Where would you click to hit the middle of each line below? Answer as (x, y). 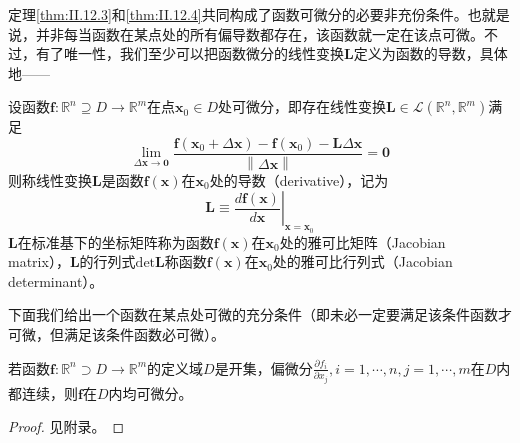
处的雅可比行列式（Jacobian (362, 261)
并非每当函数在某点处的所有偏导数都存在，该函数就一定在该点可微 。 (259, 33)
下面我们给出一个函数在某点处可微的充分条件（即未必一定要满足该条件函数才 (260, 314)
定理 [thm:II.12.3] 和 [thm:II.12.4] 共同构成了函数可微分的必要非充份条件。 (238, 14)
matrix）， (39, 261)
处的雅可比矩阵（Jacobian (362, 241)
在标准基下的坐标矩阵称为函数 (115, 241)
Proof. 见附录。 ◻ (66, 426)
